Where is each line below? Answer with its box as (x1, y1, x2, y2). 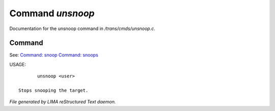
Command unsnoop (9, 8, 95, 19)
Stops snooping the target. (18, 88, 89, 94)
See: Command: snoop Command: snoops (9, 52, 99, 58)
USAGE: (9, 61, 26, 67)
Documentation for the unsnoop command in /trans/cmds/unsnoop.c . (9, 25, 155, 32)
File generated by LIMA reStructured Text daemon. (9, 99, 116, 105)
